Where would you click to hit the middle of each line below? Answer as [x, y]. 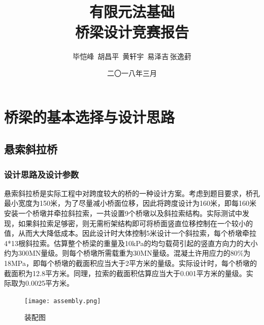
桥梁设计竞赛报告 [132, 31]
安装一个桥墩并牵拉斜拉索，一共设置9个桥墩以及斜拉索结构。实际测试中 [123, 213]
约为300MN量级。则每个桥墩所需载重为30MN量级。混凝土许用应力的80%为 [127, 253]
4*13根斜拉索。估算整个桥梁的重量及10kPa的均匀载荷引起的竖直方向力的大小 [131, 243]
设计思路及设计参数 [42, 174]
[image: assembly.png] [63, 301]
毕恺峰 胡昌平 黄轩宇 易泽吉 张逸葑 [132, 56]
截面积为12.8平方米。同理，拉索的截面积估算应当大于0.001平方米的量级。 [125, 273]
